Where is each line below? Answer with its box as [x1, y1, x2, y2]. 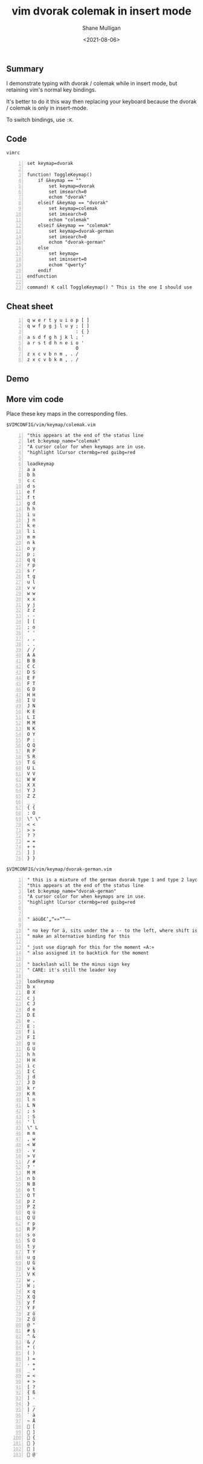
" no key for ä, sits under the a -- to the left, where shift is [27, 928, 198, 934]
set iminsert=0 [48, 256, 87, 262]
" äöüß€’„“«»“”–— [27, 916, 71, 922]
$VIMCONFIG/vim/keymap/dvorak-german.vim [6, 866, 112, 872]
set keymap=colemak [48, 206, 98, 212]
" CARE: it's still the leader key [27, 967, 117, 973]
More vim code [6, 394, 64, 404]
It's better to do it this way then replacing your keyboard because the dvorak [6, 98, 197, 105]
